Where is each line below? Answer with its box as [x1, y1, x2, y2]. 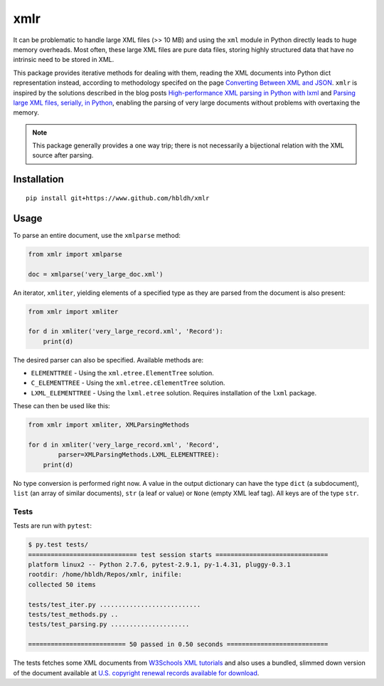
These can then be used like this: [13, 402, 110, 410]
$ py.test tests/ [28, 541, 89, 549]
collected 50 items [28, 581, 96, 588]
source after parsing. [32, 151, 94, 160]
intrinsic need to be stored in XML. [13, 56, 114, 64]
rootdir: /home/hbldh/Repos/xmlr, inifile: [28, 571, 183, 578]
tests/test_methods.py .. [28, 610, 119, 618]
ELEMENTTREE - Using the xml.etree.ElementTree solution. [31, 369, 215, 378]
